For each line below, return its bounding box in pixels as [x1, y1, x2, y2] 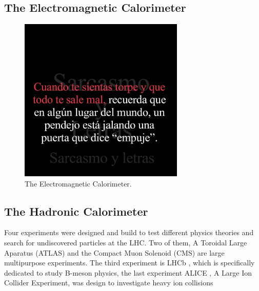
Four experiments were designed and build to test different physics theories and [4, 227, 254, 238]
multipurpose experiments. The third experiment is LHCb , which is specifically [4, 257, 255, 268]
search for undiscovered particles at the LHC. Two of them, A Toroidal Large [4, 237, 247, 247]
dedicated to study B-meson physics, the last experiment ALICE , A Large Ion [4, 267, 252, 278]
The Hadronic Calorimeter [4, 203, 148, 219]
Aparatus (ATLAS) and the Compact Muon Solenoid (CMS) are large [4, 247, 225, 258]
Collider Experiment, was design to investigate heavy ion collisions [4, 277, 213, 288]
